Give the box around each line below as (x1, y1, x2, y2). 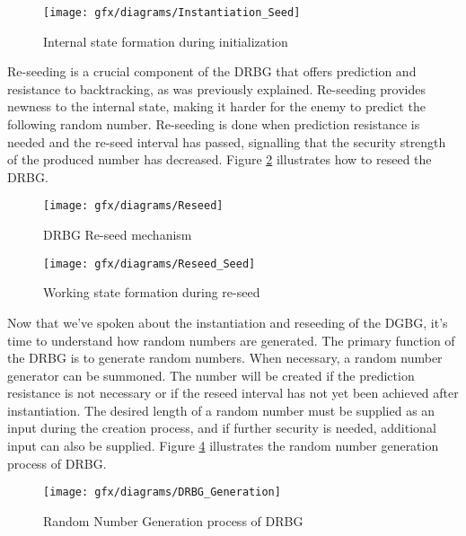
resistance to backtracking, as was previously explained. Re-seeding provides (7, 79, 426, 98)
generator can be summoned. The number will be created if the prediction (7, 365, 415, 384)
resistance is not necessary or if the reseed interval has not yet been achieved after (7, 383, 459, 402)
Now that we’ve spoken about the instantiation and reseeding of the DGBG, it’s (7, 312, 448, 331)
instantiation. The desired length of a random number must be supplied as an (7, 400, 435, 419)
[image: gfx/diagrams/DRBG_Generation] (43, 486, 281, 499)
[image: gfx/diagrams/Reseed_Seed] (43, 257, 256, 270)
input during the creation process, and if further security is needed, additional (7, 418, 436, 437)
